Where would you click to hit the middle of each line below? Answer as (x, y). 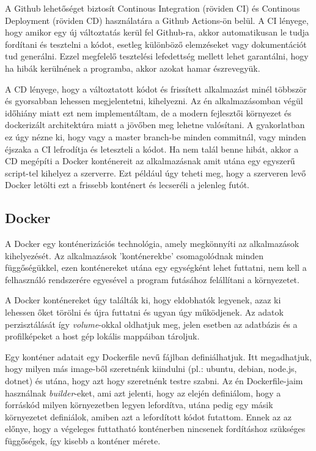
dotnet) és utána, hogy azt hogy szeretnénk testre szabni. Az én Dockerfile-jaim (154, 381)
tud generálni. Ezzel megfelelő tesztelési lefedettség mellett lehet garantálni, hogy (157, 56)
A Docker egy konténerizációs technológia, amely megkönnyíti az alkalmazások (152, 244)
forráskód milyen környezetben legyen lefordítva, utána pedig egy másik (139, 405)
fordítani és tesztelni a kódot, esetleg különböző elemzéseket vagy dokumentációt (156, 44)
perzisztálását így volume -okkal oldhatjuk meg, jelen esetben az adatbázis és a (151, 324)
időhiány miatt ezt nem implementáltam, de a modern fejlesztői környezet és (148, 112)
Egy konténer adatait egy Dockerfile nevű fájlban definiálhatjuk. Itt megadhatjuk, (158, 356)
